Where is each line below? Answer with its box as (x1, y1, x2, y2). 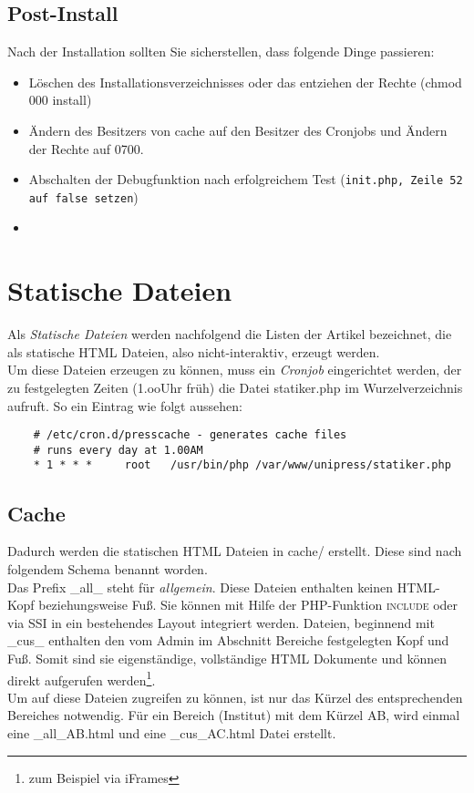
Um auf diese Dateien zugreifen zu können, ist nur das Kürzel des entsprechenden (7, 687, 463, 706)
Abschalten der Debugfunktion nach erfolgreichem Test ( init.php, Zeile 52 (28, 170, 463, 189)
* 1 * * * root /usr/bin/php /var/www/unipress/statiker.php (33, 458, 451, 472)
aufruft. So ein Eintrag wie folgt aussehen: (7, 396, 242, 415)
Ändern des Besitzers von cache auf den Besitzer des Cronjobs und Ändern (28, 120, 448, 139)
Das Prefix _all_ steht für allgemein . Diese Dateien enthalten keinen (7, 577, 394, 596)
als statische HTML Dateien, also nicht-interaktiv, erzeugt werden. (7, 342, 380, 361)
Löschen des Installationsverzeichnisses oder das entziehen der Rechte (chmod (28, 72, 462, 91)
